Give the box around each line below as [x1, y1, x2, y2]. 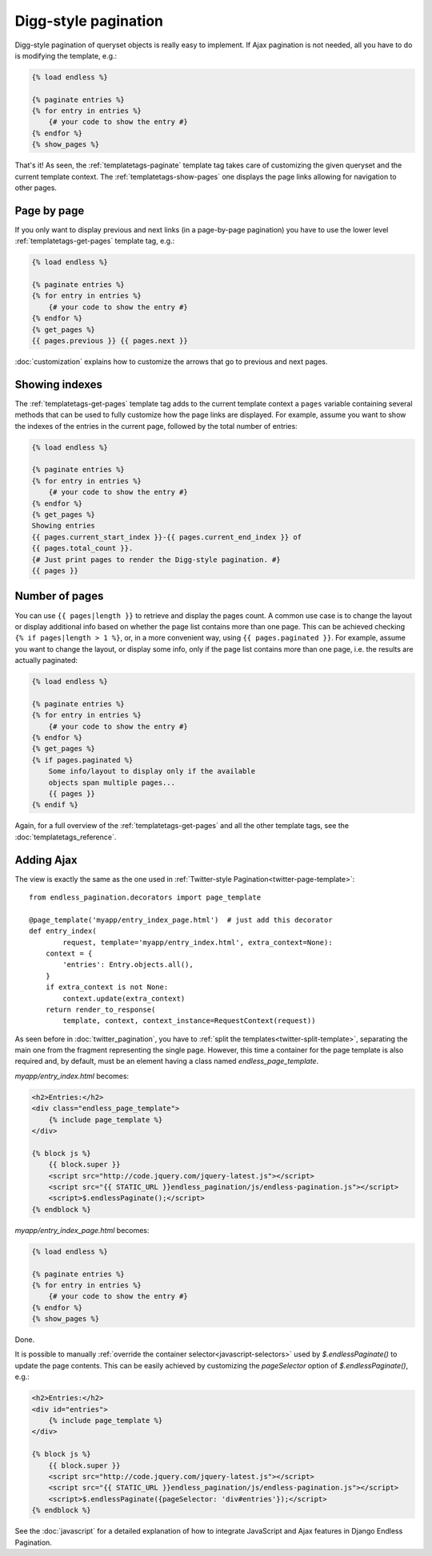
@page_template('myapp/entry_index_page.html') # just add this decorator [29, 915, 333, 924]
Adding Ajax [14, 853, 78, 867]
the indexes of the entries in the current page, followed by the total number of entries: [14, 421, 298, 430]
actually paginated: [14, 656, 78, 665]
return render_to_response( [45, 1004, 156, 1014]
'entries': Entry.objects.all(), [62, 960, 194, 969]
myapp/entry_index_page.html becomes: [14, 1225, 150, 1235]
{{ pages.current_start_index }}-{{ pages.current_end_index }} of [31, 532, 302, 541]
